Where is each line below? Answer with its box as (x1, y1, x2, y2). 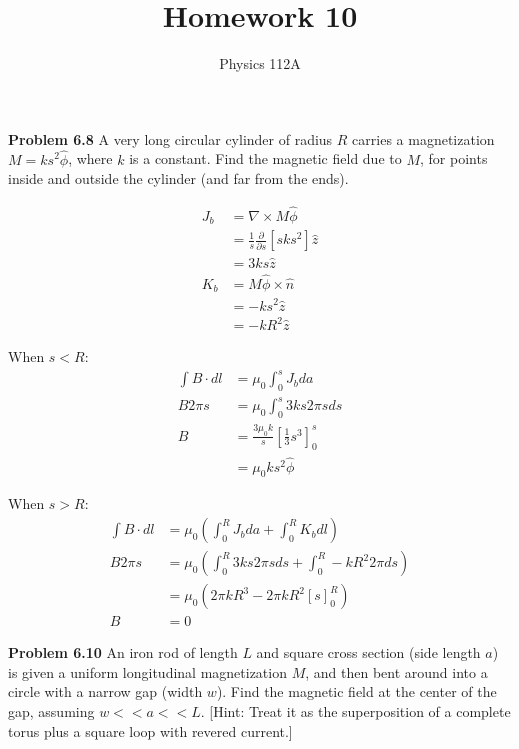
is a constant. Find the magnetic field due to (129, 148, 402, 169)
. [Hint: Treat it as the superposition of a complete (200, 700, 511, 721)
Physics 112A (219, 53, 301, 74)
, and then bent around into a (305, 661, 488, 682)
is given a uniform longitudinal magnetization (8, 661, 287, 682)
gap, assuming (8, 700, 95, 721)
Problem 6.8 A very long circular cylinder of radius (8, 128, 333, 149)
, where (68, 148, 113, 169)
